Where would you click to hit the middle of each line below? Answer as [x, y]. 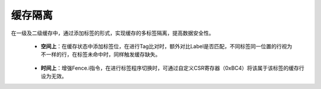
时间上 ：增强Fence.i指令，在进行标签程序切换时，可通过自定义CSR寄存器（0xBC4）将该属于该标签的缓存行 [172, 68]
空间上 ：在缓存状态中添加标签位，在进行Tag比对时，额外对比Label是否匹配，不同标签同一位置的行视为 [166, 46]
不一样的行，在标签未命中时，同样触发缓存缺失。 [100, 55]
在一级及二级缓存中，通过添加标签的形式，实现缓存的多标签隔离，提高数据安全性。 [112, 33]
